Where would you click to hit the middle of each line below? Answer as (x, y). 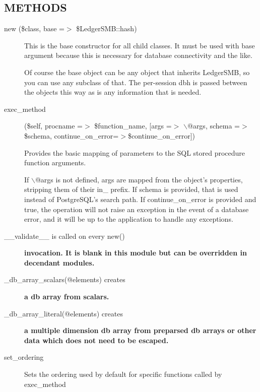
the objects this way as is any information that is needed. (113, 92)
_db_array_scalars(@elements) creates (65, 279)
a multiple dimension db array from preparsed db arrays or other (140, 330)
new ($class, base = (34, 28)
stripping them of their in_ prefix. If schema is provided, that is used (131, 189)
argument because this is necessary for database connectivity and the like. (138, 55)
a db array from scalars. (67, 297)
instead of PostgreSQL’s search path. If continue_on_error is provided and (140, 199)
